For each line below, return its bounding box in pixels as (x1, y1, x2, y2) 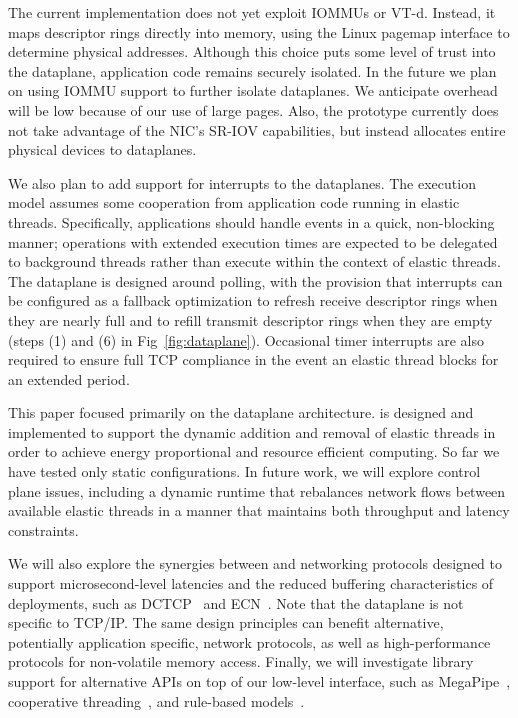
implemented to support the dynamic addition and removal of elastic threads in (8, 421, 496, 442)
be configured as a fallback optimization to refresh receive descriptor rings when (8, 290, 498, 311)
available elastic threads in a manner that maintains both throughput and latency (8, 500, 510, 521)
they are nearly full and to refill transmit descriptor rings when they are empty (8, 309, 493, 330)
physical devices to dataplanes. (8, 139, 197, 160)
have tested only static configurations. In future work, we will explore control (8, 461, 481, 482)
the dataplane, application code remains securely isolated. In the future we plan (8, 60, 497, 81)
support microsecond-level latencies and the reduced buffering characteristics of (8, 573, 494, 594)
